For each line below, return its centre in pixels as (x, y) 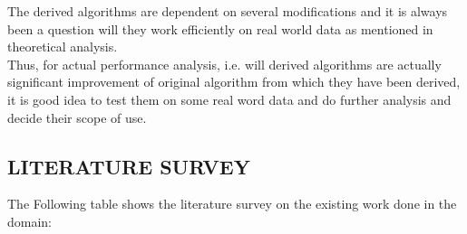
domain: (30, 221)
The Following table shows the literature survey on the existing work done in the (232, 204)
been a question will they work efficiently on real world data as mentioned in (220, 28)
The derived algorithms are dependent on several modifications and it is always (228, 11)
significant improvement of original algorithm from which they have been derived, (234, 82)
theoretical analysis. (63, 47)
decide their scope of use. (77, 117)
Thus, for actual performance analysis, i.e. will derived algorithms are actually (224, 64)
